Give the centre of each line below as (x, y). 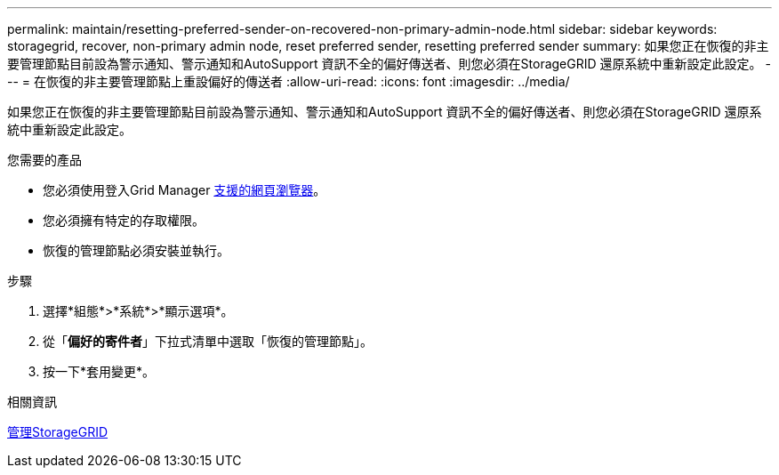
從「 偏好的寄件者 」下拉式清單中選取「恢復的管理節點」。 (208, 341)
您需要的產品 (44, 160)
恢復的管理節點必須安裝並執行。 (136, 250)
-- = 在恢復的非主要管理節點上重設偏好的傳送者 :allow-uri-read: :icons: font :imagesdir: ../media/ (289, 81)
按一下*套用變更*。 (99, 371)
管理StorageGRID (58, 432)
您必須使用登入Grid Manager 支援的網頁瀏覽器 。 (185, 190)
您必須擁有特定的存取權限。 (124, 220)
